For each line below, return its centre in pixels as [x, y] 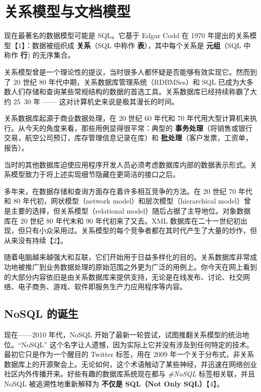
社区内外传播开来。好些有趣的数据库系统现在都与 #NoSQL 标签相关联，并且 [129, 374]
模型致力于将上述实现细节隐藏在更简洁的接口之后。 [95, 174]
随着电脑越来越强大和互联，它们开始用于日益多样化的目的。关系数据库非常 [127, 257]
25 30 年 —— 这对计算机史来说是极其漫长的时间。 [96, 101]
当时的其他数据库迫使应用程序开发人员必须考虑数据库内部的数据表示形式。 [127, 164]
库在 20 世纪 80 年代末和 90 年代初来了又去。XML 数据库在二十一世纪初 [122, 220]
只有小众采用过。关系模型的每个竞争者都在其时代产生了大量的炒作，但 [141, 230]
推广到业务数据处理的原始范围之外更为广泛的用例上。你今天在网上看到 [141, 267]
